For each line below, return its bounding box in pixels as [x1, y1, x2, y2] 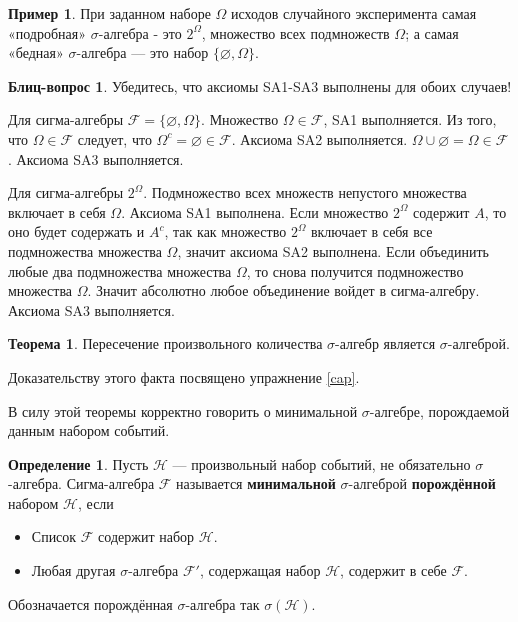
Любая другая [31, 560, 116, 581]
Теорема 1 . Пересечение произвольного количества [8, 333, 323, 354]
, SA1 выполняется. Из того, [323, 109, 497, 130]
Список [31, 526, 77, 547]
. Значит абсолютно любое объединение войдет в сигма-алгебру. [87, 280, 480, 301]
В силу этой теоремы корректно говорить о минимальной [8, 400, 358, 421]
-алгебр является [335, 333, 436, 354]
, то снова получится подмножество [246, 260, 464, 281]
